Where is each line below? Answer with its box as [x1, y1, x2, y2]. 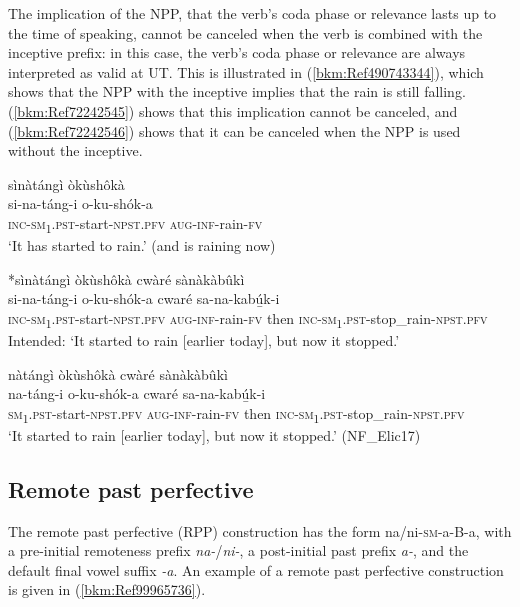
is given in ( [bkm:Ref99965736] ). [8, 579, 206, 600]
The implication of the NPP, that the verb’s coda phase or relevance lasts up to [8, 3, 497, 23]
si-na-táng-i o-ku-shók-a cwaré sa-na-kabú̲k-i [8, 288, 280, 309]
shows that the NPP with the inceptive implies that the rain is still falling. [8, 81, 466, 102]
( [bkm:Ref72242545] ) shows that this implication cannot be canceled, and [8, 100, 458, 121]
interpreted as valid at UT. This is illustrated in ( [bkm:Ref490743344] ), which [8, 61, 484, 82]
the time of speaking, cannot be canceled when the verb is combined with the [8, 22, 483, 43]
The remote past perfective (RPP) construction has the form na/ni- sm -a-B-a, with [8, 520, 512, 541]
